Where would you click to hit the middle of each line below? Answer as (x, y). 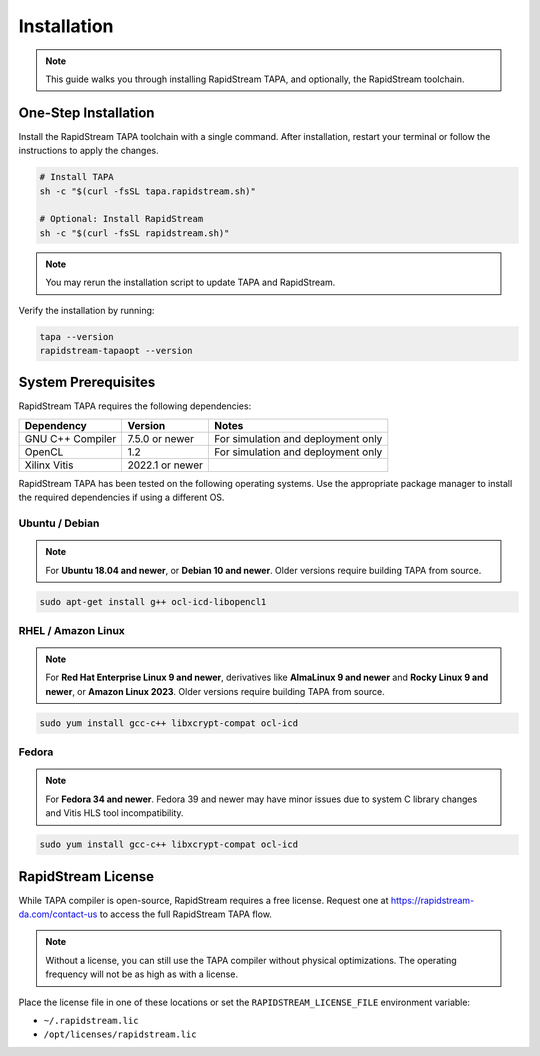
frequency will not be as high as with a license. (142, 974)
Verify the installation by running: (86, 310)
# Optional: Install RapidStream (121, 219)
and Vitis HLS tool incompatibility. (114, 813)
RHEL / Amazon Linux (71, 630)
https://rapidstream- (432, 900)
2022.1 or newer (165, 465)
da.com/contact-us (58, 914)
